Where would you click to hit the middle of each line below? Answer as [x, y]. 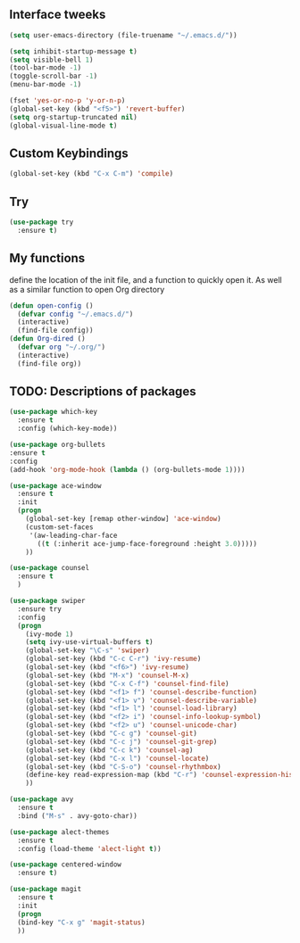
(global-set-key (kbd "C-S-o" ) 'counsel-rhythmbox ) [123, 766]
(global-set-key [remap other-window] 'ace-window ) [123, 519]
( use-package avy [42, 799]
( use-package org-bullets [57, 445]
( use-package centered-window [66, 864]
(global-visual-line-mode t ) [63, 125]
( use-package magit [46, 889]
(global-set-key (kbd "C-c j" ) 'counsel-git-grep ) [121, 741]
